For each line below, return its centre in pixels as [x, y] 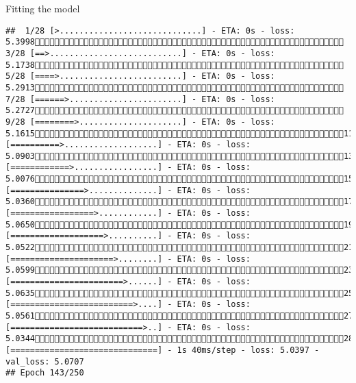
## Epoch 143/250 [45, 373]
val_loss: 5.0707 [45, 361]
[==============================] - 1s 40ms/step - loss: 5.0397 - [163, 350]
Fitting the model [43, 8]
